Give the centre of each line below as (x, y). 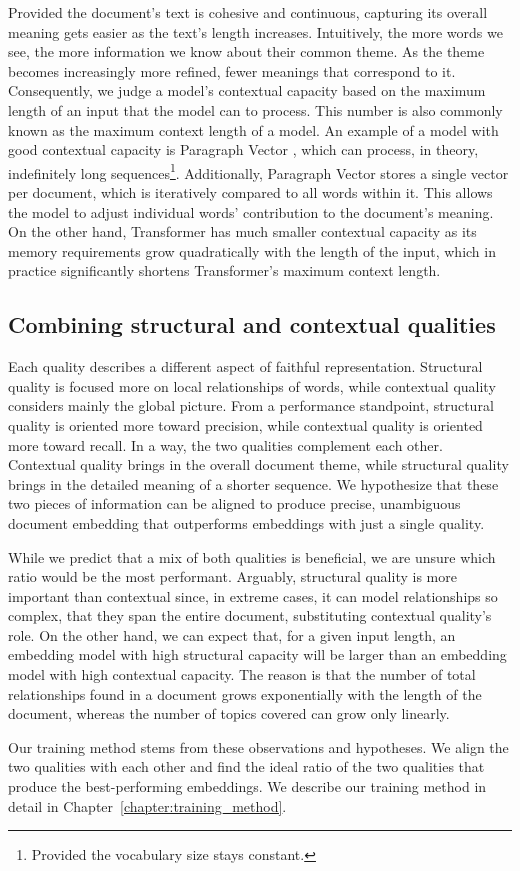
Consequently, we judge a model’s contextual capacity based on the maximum (247, 90)
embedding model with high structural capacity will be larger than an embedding (257, 654)
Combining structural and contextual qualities (252, 324)
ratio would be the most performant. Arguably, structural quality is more (232, 576)
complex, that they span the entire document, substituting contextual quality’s (250, 615)
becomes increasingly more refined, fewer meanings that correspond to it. (232, 70)
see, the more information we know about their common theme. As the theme (246, 51)
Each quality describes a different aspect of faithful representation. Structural (245, 366)
